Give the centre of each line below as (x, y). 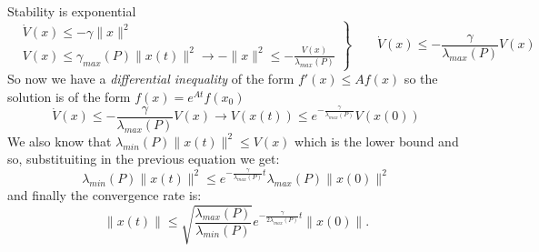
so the (421, 79)
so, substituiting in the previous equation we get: (144, 159)
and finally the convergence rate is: (105, 194)
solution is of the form (69, 96)
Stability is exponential (72, 11)
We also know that (60, 141)
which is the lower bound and (377, 141)
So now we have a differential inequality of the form (151, 79)
